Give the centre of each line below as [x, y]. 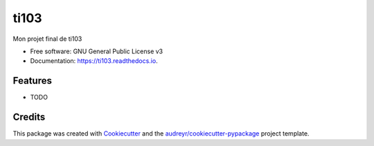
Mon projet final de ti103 [47, 39]
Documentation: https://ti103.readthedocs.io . [94, 61]
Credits [29, 117]
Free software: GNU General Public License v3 [97, 51]
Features [32, 81]
